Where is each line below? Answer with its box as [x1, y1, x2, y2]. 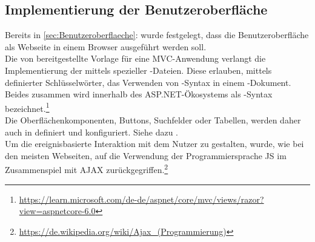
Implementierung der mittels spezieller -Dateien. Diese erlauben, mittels [5, 64, 272, 76]
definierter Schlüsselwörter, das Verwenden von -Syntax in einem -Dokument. [5, 76, 291, 88]
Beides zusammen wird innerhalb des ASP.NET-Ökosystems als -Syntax [5, 88, 273, 100]
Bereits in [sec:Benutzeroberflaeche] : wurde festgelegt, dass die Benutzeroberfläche [5, 28, 309, 41]
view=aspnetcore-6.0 [19, 204, 96, 217]
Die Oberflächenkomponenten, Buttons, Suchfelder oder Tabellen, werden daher [5, 114, 301, 126]
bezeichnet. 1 [5, 100, 50, 114]
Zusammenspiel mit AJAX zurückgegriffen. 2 [5, 162, 168, 176]
